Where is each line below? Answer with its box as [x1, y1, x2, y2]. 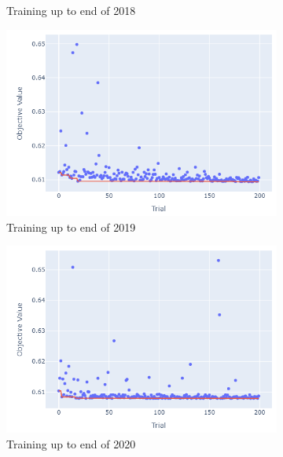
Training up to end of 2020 [6, 435, 136, 452]
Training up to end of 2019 [6, 218, 136, 235]
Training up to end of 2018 [6, 2, 136, 18]
